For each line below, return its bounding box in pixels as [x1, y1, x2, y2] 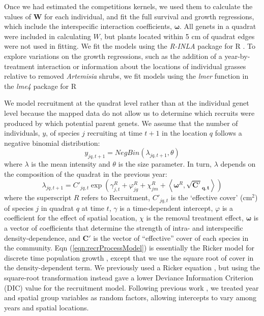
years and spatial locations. [4, 302, 89, 312]
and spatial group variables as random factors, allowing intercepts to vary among [4, 292, 257, 303]
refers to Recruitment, [81, 192, 150, 203]
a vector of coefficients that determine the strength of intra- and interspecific [4, 222, 243, 233]
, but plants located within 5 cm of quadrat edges [100, 30, 255, 41]
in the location [162, 128, 208, 138]
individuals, [4, 128, 40, 138]
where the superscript [4, 192, 72, 203]
